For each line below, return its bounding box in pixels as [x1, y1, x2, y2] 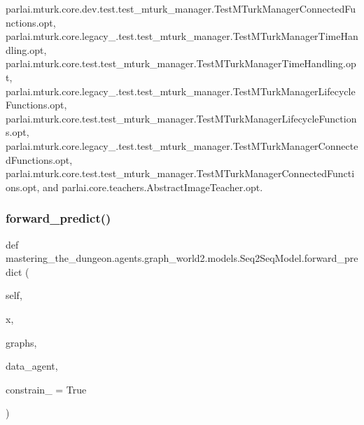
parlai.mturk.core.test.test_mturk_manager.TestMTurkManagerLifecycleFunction [6, 111, 357, 125]
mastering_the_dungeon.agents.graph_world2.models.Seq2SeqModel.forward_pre [6, 251, 358, 265]
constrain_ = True [6, 382, 87, 396]
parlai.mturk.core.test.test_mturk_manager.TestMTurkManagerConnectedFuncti [6, 166, 355, 181]
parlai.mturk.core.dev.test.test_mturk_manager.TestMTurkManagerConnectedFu [6, 1, 356, 15]
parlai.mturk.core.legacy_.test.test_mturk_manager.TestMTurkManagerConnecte [6, 138, 358, 153]
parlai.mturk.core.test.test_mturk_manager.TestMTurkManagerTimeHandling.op [6, 56, 356, 71]
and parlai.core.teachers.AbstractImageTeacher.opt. [42, 179, 263, 194]
